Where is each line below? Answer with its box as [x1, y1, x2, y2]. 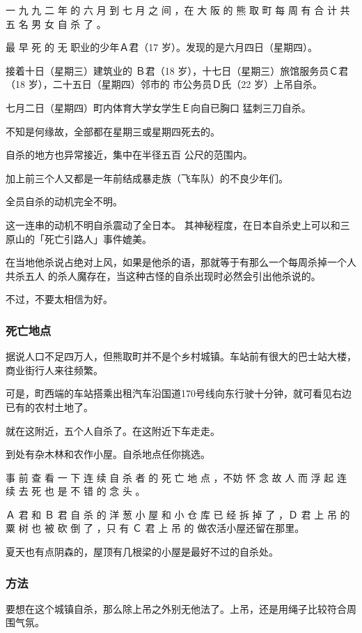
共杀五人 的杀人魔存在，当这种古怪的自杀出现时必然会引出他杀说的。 [6, 268, 321, 283]
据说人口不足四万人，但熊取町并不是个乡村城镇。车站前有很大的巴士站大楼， [6, 349, 356, 364]
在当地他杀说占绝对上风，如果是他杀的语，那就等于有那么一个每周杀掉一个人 [6, 255, 356, 269]
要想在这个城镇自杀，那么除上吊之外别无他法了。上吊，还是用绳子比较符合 [6, 601, 347, 616]
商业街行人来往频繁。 [6, 362, 103, 377]
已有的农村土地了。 [6, 399, 93, 414]
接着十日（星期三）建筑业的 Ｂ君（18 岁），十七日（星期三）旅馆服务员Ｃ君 [6, 63, 349, 77]
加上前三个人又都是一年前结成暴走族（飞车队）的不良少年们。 [6, 170, 288, 185]
